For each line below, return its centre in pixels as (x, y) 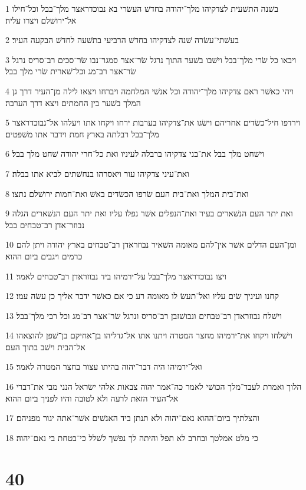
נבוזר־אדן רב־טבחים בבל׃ (45, 224)
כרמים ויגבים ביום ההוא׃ (44, 256)
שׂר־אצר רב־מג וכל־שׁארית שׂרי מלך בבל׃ (71, 71)
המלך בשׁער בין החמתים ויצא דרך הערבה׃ (73, 102)
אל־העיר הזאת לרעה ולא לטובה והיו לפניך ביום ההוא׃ (92, 398)
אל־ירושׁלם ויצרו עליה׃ (41, 20)
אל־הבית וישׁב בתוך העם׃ (45, 346)
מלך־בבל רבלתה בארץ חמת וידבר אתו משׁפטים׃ (82, 134)
